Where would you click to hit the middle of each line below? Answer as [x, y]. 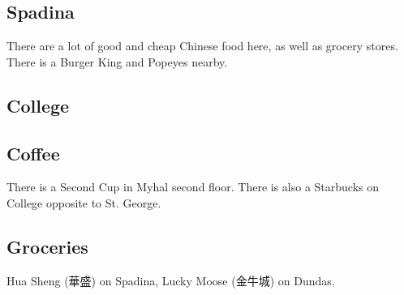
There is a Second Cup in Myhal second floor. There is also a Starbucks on [193, 187]
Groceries [47, 246]
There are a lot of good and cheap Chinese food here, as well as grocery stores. [202, 46]
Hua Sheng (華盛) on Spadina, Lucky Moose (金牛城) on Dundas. [171, 280]
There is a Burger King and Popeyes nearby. [117, 61]
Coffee [33, 153]
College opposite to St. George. [84, 202]
